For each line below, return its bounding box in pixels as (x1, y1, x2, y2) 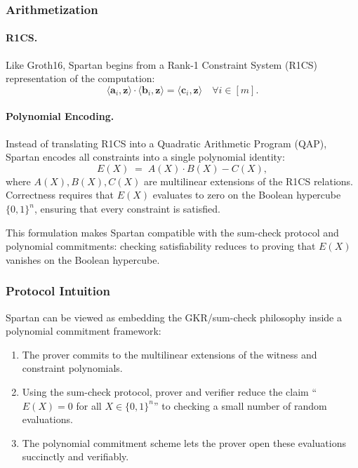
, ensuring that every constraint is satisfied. (34, 201, 220, 215)
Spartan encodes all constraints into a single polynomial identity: (6, 149, 285, 164)
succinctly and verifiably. (22, 449, 129, 464)
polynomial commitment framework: (6, 323, 161, 338)
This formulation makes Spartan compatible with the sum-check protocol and (6, 225, 339, 239)
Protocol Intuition (6, 282, 110, 300)
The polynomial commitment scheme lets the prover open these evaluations (22, 435, 346, 450)
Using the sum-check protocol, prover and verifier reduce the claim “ (22, 384, 317, 399)
